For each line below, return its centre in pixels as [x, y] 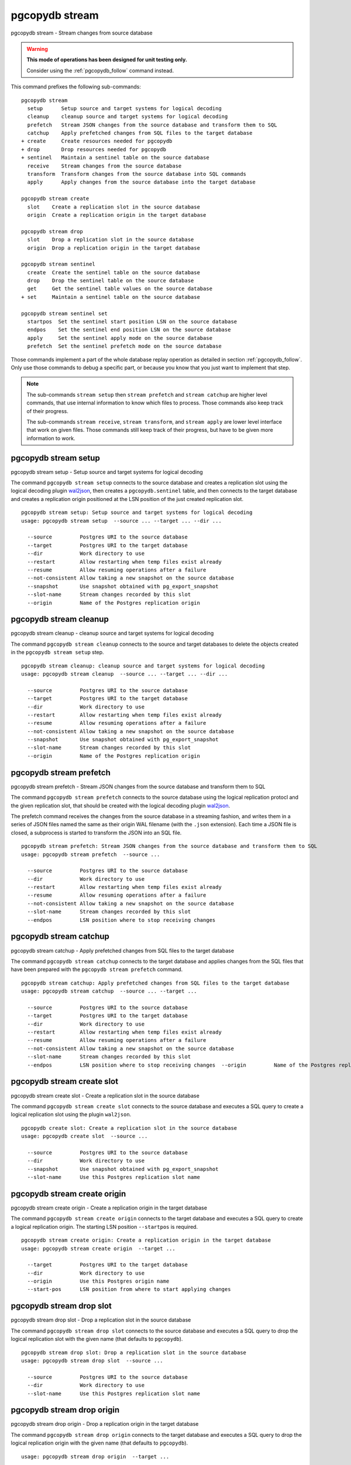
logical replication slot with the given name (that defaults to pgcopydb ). [97, 1339]
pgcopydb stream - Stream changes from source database [82, 33]
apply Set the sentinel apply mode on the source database [120, 338]
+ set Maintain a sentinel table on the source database [111, 297]
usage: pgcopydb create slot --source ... [85, 1136]
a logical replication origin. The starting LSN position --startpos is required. [104, 1226]
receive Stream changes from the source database [104, 166]
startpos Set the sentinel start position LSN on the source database [132, 322]
